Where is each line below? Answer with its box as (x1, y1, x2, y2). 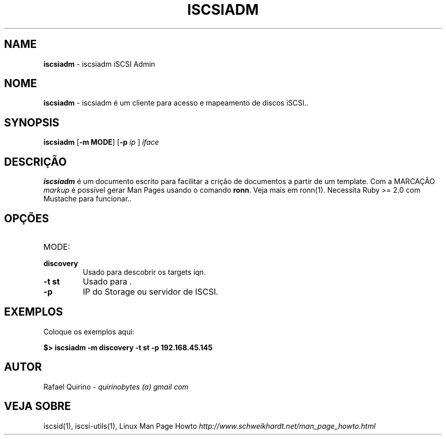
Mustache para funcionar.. (43, 194, 132, 203)
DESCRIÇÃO (4, 155, 67, 168)
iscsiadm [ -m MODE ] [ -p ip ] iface (43, 138, 159, 147)
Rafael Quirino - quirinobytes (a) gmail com (43, 382, 189, 391)
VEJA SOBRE (4, 400, 71, 413)
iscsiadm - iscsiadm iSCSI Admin (43, 59, 155, 68)
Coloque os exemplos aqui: (43, 327, 134, 336)
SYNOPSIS (4, 116, 60, 129)
